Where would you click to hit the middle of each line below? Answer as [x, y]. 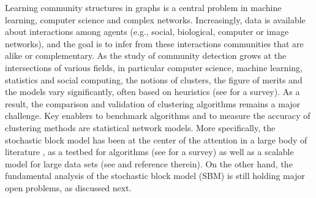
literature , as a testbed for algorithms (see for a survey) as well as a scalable [149, 152]
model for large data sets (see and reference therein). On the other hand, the [149, 163]
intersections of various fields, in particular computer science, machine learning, [154, 67]
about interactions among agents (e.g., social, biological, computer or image [147, 32]
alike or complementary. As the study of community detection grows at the [146, 55]
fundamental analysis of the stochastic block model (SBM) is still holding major [155, 176]
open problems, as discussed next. [68, 187]
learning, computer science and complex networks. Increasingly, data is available [155, 19]
